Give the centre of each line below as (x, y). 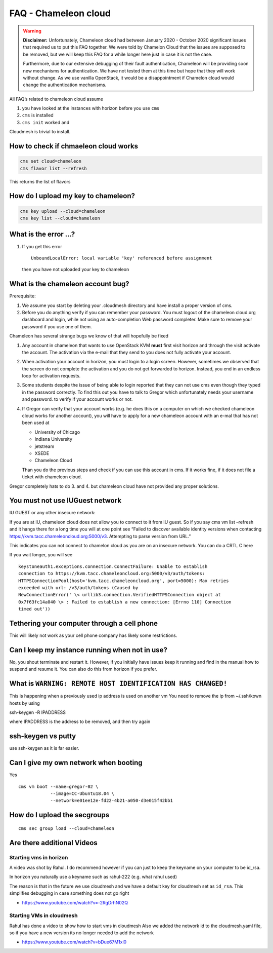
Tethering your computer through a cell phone (84, 623)
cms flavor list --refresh (53, 168)
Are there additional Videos (54, 843)
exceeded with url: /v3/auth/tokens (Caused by (78, 587)
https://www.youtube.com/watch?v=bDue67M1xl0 (74, 942)
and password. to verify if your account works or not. (77, 399)
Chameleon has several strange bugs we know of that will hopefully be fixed (89, 336)
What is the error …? (42, 234)
